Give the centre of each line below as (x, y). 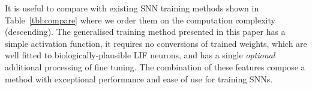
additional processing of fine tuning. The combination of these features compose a (155, 66)
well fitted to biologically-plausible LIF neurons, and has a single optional (140, 55)
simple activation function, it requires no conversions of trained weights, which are (156, 43)
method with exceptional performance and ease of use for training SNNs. (139, 78)
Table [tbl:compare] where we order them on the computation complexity (140, 20)
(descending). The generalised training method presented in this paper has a (145, 32)
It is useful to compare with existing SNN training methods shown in (132, 8)
